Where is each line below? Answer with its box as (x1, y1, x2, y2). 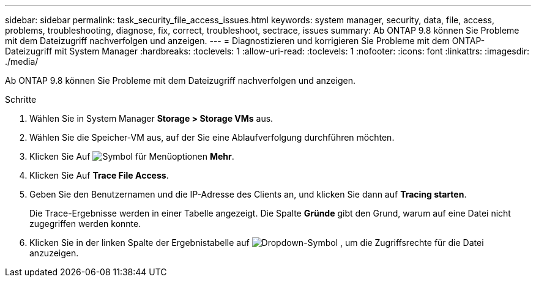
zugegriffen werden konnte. (29, 218, 141, 229)
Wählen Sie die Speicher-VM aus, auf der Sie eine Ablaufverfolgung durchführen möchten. (29, 132, 395, 143)
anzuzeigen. (29, 248, 79, 258)
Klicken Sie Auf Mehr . (29, 151, 234, 161)
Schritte (5, 94, 37, 105)
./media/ (5, 56, 39, 67)
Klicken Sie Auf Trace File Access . (29, 170, 169, 180)
